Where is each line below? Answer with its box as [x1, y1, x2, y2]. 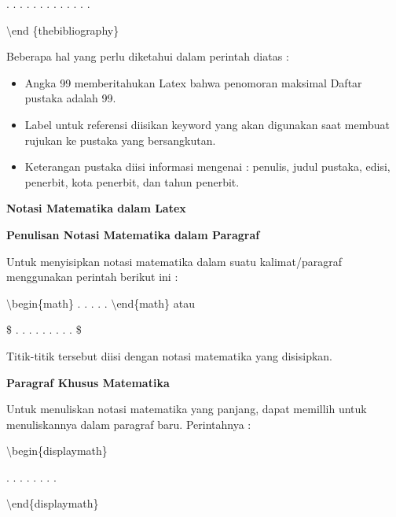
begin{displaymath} [12, 442, 108, 459]
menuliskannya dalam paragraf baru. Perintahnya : [6, 415, 251, 432]
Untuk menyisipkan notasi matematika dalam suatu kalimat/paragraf [6, 253, 342, 269]
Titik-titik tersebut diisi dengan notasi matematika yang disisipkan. [6, 347, 333, 364]
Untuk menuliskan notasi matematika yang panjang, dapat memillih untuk [6, 401, 367, 417]
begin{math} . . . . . [12, 294, 108, 311]
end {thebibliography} [12, 21, 119, 38]
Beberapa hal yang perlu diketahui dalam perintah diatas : [6, 48, 289, 65]
